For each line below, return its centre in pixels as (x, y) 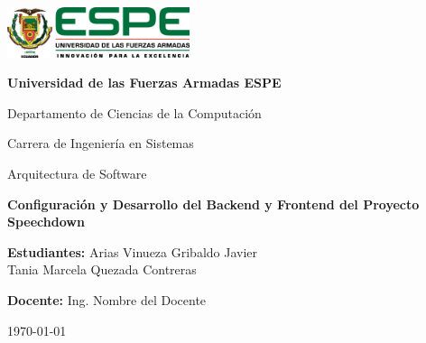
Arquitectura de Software (77, 173)
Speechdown (46, 222)
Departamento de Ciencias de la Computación (134, 112)
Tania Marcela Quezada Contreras (102, 269)
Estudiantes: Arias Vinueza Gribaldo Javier (133, 251)
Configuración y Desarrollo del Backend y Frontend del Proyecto (213, 204)
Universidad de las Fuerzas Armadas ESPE (144, 83)
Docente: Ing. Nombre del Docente (107, 299)
